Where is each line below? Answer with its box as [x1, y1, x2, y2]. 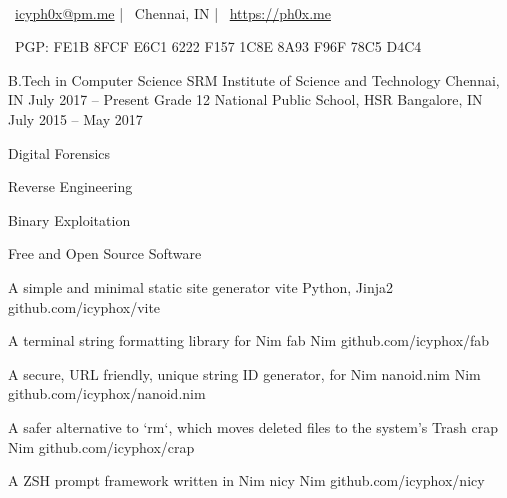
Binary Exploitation [8, 209, 131, 230]
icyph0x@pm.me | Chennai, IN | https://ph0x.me [15, 2, 331, 23]
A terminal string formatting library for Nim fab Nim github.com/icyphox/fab [8, 330, 490, 351]
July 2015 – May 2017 [8, 108, 143, 129]
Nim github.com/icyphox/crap [8, 436, 195, 457]
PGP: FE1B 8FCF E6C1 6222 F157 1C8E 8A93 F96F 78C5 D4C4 [14, 36, 422, 57]
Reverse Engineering [8, 176, 133, 197]
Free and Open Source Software [8, 243, 202, 264]
